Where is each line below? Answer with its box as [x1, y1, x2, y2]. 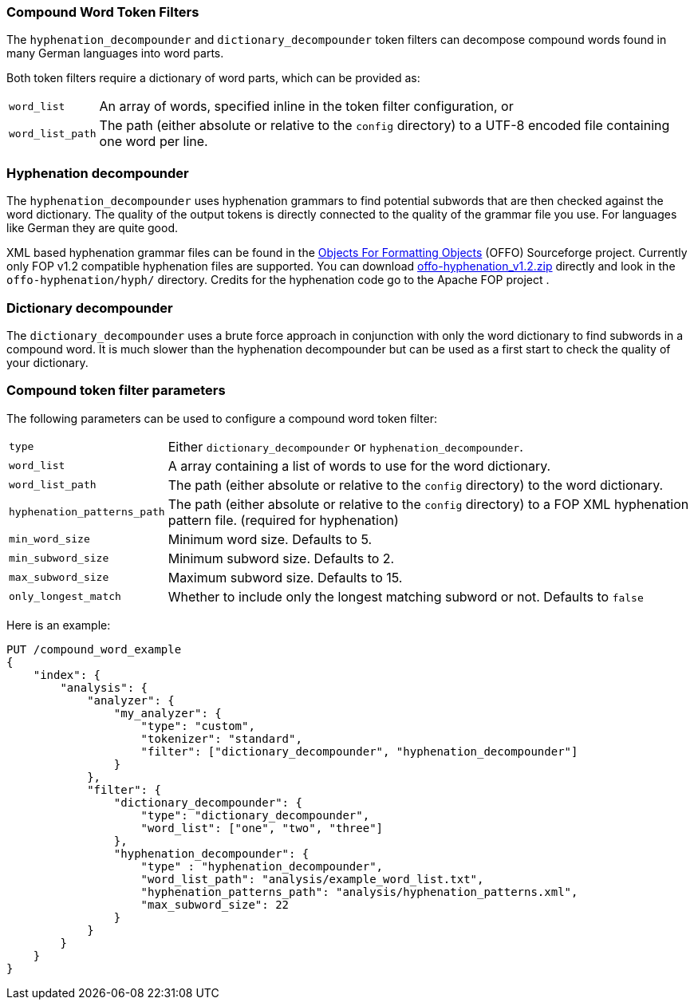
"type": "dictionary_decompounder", [140, 808, 370, 822]
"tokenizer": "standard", [140, 732, 302, 745]
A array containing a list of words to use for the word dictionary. [168, 457, 551, 474]
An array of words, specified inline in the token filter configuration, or [99, 98, 514, 115]
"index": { [33, 668, 101, 681]
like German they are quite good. [6, 221, 178, 235]
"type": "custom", [140, 719, 255, 732]
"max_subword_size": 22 [140, 898, 290, 911]
